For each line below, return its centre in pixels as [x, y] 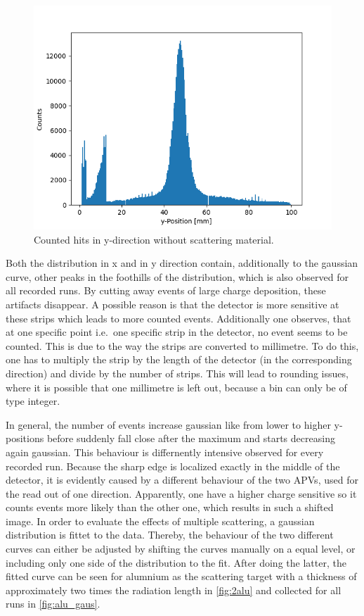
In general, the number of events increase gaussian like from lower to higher [168, 424]
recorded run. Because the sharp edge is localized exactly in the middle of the [173, 466]
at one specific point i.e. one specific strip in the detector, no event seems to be [177, 332]
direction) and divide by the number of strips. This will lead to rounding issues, [177, 373]
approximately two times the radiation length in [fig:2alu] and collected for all [174, 590]
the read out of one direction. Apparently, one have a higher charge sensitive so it [181, 493]
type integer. [33, 401]
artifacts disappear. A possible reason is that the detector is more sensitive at [173, 304]
